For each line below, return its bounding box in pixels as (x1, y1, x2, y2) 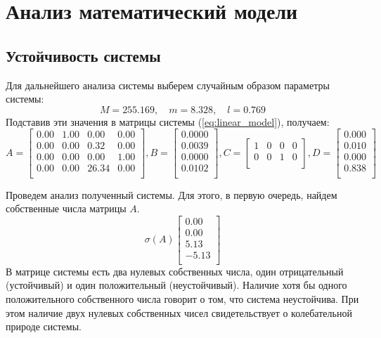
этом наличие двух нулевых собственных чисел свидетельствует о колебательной (6, 305, 352, 320)
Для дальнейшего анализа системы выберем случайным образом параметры (6, 77, 330, 92)
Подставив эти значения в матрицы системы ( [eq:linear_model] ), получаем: (6, 114, 330, 129)
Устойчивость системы (6, 44, 161, 66)
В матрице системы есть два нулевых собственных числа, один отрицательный (6, 264, 344, 278)
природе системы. (6, 319, 82, 334)
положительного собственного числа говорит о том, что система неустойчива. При (6, 292, 359, 306)
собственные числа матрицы (6, 201, 127, 216)
